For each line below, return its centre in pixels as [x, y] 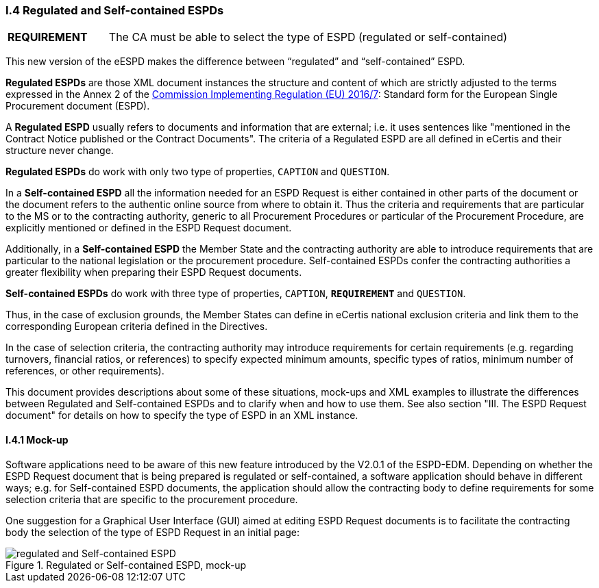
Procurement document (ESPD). [78, 106]
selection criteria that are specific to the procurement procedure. [152, 499]
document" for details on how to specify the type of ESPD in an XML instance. [182, 416]
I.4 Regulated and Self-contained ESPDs [115, 10]
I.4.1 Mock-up [37, 439]
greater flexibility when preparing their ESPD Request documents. [154, 272]
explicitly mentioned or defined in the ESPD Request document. [149, 228]
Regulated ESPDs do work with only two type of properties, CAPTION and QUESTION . [198, 172]
